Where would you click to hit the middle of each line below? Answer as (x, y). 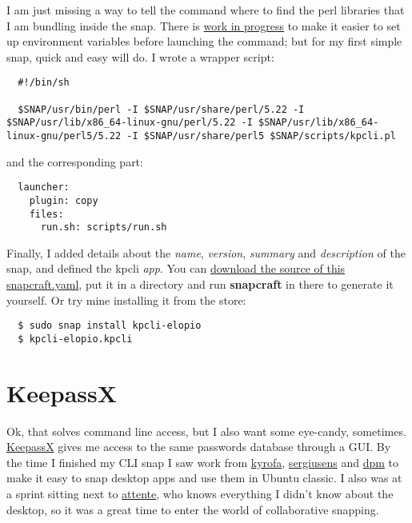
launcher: (44, 188)
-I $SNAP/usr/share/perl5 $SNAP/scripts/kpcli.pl (261, 136)
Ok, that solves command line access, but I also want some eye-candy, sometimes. (206, 431)
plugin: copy (64, 200)
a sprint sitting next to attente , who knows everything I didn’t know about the (200, 494)
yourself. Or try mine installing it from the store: (126, 299)
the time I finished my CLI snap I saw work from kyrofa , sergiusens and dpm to (203, 462)
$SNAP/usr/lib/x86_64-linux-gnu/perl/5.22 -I (130, 123)
